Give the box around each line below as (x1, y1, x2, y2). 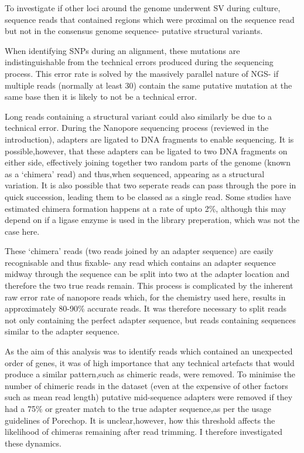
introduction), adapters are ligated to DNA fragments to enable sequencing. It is (5, 133, 294, 145)
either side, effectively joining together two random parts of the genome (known (5, 156, 291, 168)
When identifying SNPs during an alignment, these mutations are (5, 44, 240, 56)
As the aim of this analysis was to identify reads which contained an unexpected (5, 345, 293, 357)
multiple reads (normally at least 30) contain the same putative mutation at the (5, 79, 292, 91)
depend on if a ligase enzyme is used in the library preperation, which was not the (5, 214, 300, 226)
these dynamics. (5, 437, 62, 449)
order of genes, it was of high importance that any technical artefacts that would (5, 356, 295, 369)
